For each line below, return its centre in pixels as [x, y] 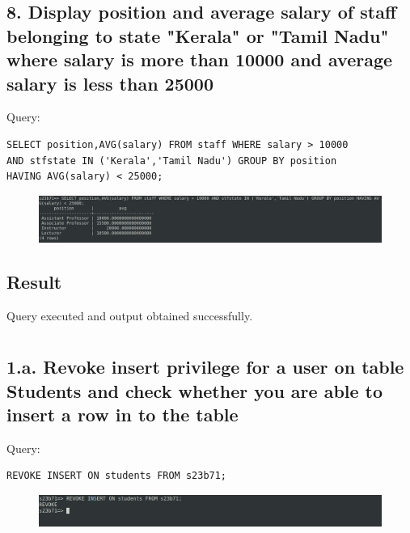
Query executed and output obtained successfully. [130, 315]
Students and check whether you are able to [195, 390]
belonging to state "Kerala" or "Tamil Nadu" [198, 35]
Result [34, 281]
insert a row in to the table [123, 415]
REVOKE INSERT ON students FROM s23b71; [117, 476]
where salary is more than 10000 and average [200, 59]
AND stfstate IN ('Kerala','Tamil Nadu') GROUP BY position [172, 161]
